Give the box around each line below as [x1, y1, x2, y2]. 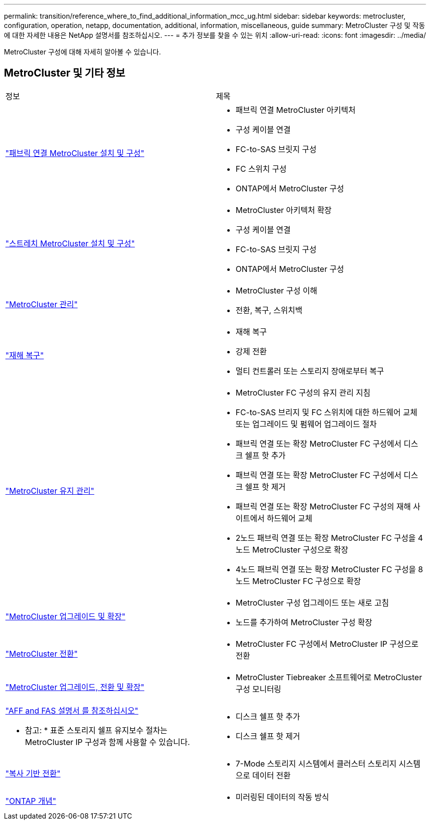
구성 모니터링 [236, 684, 281, 694]
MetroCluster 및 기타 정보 [4, 67, 125, 80]
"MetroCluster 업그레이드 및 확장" [5, 611, 126, 621]
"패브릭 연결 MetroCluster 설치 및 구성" [5, 148, 144, 158]
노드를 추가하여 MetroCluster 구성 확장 [236, 617, 373, 627]
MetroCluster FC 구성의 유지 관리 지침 [236, 387, 371, 398]
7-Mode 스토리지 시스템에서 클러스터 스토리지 [236, 758, 397, 769]
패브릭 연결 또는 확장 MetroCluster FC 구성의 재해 [236, 501, 411, 511]
